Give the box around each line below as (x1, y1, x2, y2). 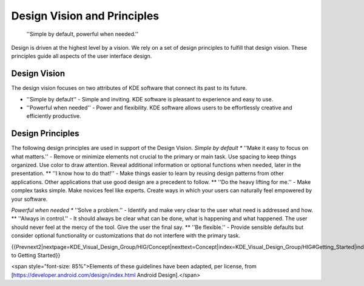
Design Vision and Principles (11, 9, 160, 22)
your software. (11, 195, 48, 203)
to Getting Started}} (11, 252, 61, 259)
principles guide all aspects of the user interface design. (11, 52, 152, 60)
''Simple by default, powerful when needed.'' (26, 30, 139, 38)
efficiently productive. (26, 112, 81, 120)
